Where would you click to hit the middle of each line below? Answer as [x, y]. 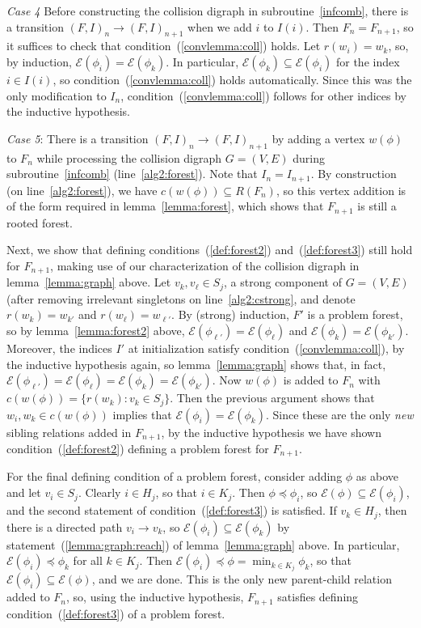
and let [24, 492]
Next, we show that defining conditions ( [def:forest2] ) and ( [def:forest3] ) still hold [210, 250]
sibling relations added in [69, 432]
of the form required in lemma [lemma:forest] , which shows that [165, 206]
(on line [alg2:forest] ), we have [82, 190]
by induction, [39, 61]
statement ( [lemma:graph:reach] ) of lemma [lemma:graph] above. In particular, [203, 544]
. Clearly [99, 492]
